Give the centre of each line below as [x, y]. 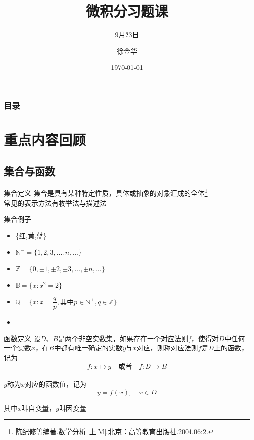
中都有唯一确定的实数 [88, 348]
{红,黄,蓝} [31, 235]
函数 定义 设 [22, 338]
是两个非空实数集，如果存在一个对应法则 [123, 338]
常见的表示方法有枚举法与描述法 [55, 202]
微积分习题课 [127, 11]
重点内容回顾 [45, 140]
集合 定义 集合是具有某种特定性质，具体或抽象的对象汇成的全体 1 [106, 192]
